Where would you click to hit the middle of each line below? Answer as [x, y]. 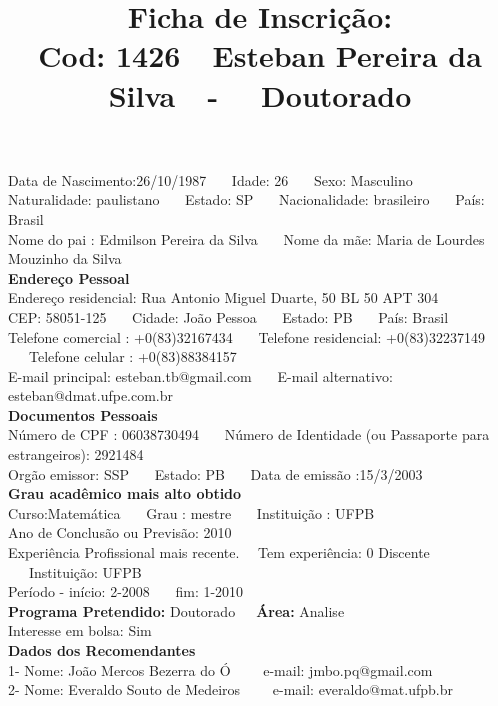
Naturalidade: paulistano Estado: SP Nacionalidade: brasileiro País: [246, 199]
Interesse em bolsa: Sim [80, 630]
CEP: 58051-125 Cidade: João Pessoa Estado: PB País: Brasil [228, 316]
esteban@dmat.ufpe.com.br [91, 395]
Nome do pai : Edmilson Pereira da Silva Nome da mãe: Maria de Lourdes [246, 238]
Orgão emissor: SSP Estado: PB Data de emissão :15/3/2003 [215, 473]
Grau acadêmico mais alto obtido [125, 493]
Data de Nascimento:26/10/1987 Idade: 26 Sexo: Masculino [210, 179]
